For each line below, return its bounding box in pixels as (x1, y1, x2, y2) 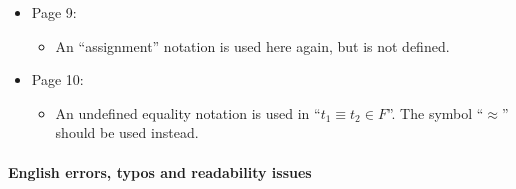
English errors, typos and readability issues (8, 161, 312, 182)
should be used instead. (55, 122, 199, 143)
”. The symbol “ (386, 102, 484, 123)
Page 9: (31, 2, 77, 22)
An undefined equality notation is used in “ (55, 102, 321, 123)
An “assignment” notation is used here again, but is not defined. (55, 35, 450, 56)
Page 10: (31, 69, 84, 90)
